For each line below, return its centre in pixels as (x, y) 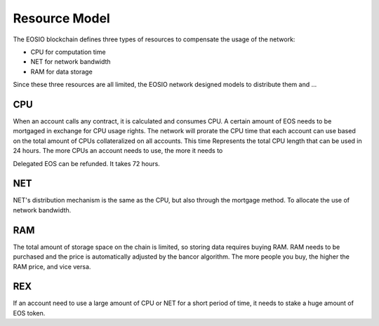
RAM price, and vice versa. (52, 266)
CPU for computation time (68, 52)
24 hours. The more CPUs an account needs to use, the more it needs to (118, 151)
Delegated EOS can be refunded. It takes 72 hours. (87, 163)
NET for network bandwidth (71, 62)
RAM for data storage (61, 72)
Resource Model (61, 18)
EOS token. (29, 313)
